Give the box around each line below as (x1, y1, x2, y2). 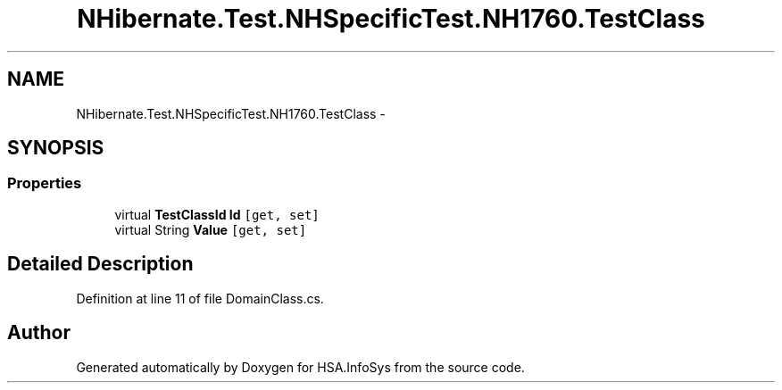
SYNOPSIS (7, 137, 104, 160)
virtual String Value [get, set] (114, 221, 307, 237)
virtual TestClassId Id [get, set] (114, 206, 320, 222)
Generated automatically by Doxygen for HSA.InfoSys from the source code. (76, 359, 525, 375)
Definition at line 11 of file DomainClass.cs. (76, 290, 324, 306)
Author (7, 321, 71, 344)
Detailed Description (7, 253, 194, 276)
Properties (7, 174, 82, 193)
